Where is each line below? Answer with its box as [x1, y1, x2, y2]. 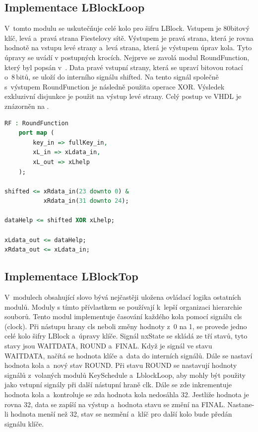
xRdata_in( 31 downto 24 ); [43, 197, 129, 205]
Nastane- [227, 399, 255, 409]
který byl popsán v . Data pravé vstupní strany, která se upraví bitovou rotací [4, 62, 243, 72]
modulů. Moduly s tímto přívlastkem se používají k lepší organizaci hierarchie [4, 301, 242, 312]
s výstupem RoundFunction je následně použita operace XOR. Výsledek [4, 81, 225, 91]
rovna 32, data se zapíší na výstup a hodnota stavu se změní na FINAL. [4, 399, 225, 409]
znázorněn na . [4, 100, 49, 111]
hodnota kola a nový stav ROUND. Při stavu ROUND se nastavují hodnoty [4, 360, 237, 370]
